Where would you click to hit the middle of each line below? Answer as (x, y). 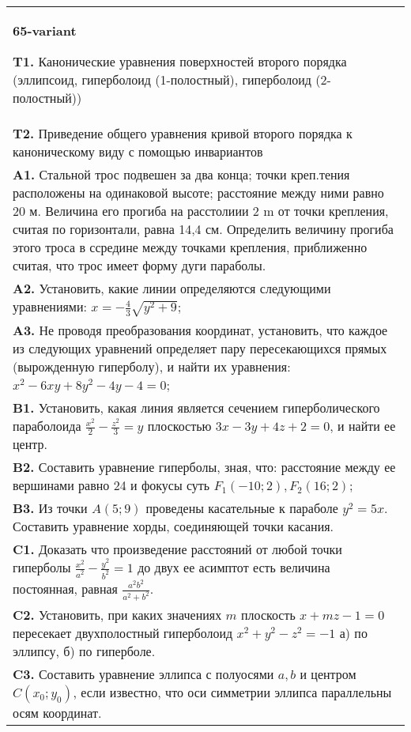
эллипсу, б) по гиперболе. (84, 651)
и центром (328, 674)
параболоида (47, 425)
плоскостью (179, 425)
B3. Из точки (50, 508)
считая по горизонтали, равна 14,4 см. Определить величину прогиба (203, 229)
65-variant (45, 30)
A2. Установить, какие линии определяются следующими (172, 288)
